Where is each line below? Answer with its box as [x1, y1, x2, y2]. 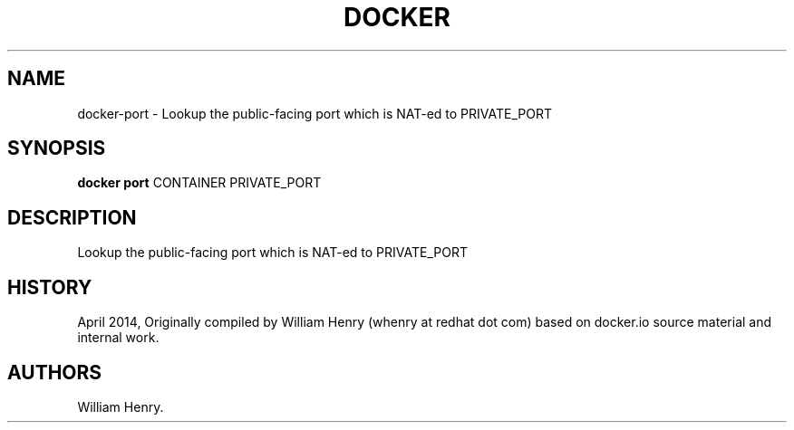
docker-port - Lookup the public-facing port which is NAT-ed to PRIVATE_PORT [77, 105, 553, 121]
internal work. [77, 330, 160, 346]
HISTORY [7, 275, 92, 299]
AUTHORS [7, 360, 102, 384]
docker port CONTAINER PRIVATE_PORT [77, 175, 322, 191]
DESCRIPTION [7, 205, 137, 229]
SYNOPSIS [7, 137, 106, 160]
